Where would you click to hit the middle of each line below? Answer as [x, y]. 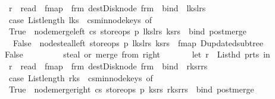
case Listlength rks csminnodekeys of [81, 77]
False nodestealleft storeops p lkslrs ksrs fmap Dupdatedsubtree [138, 42]
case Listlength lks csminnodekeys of [80, 19]
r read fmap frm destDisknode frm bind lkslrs [107, 8]
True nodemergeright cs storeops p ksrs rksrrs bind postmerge [131, 89]
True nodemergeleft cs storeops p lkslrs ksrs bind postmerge [128, 31]
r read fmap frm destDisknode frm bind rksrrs [108, 66]
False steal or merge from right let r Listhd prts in [137, 54]
